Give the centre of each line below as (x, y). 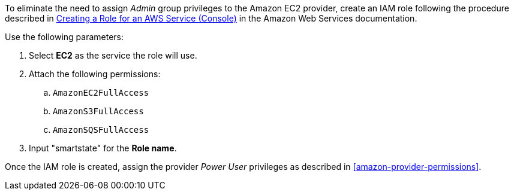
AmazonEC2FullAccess (101, 93)
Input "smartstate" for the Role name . (103, 148)
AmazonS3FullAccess (98, 111)
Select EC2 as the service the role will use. (113, 55)
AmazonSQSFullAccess (101, 130)
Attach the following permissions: (95, 74)
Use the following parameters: (64, 37)
